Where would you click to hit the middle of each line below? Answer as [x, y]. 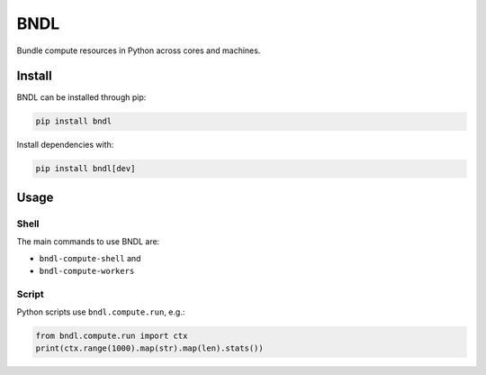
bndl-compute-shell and [90, 258]
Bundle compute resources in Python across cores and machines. [139, 50]
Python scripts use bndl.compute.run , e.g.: [101, 312]
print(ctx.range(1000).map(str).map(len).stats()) [150, 348]
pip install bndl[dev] [85, 169]
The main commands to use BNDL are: [88, 242]
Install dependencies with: [65, 145]
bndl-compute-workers [87, 271]
